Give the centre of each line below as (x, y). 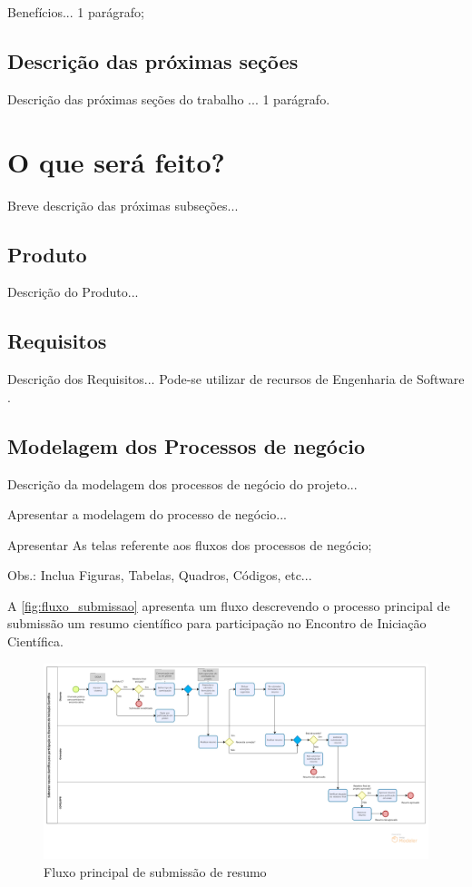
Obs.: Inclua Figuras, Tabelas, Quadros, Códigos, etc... (160, 575)
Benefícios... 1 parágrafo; (76, 12)
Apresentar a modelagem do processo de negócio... (147, 514)
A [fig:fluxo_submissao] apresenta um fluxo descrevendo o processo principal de (229, 605)
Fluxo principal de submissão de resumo (155, 871)
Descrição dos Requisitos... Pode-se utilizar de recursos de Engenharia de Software (236, 379)
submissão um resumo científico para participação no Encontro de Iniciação (217, 623)
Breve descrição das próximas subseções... (123, 205)
